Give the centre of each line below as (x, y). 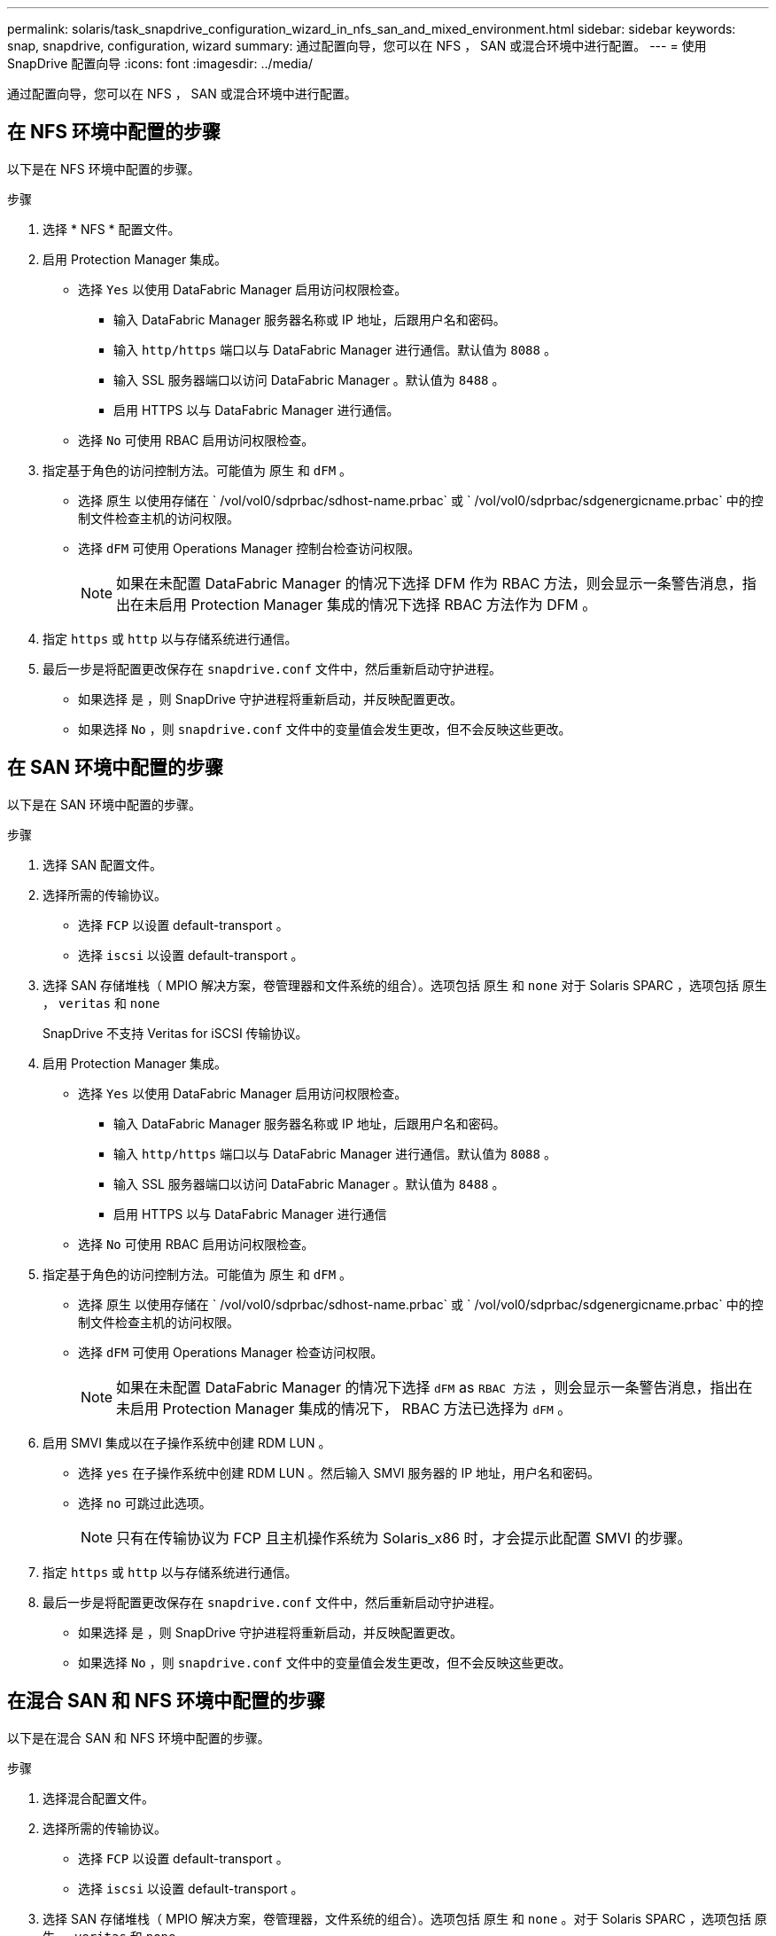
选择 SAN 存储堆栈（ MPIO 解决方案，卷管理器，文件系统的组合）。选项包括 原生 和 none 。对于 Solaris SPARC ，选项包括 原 (405, 1918)
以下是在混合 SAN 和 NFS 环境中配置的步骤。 (139, 1737)
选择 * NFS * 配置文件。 (112, 229)
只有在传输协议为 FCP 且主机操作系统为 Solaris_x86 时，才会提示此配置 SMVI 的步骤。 (404, 1538)
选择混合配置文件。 (98, 1798)
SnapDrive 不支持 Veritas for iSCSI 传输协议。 (175, 1033)
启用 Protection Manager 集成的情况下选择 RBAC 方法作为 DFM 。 (378, 604)
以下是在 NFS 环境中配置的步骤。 (104, 168)
